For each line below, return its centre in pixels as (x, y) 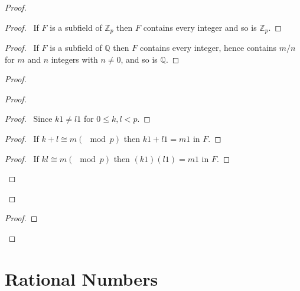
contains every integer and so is (200, 27)
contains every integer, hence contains (208, 48)
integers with (74, 59)
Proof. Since (29, 119)
